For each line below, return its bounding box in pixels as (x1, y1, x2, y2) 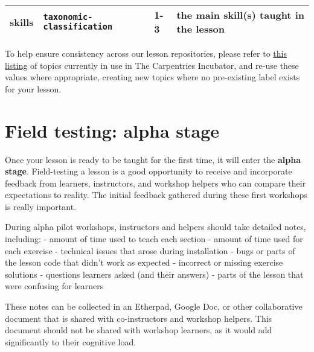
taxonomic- (43, 12, 93, 22)
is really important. (5, 200, 77, 213)
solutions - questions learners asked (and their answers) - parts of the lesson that (5, 267, 304, 280)
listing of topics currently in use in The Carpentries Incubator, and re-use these (5, 59, 299, 71)
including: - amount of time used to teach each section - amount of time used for (5, 232, 303, 245)
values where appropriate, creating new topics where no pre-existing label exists (5, 71, 300, 83)
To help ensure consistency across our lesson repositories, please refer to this (5, 47, 287, 59)
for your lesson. (5, 82, 62, 95)
